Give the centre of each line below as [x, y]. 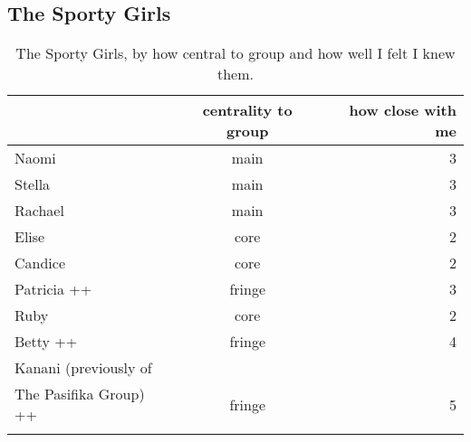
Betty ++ [46, 342]
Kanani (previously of [83, 368]
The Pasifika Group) [80, 394]
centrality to [247, 110]
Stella [33, 184]
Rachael [39, 211]
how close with [403, 110]
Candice [40, 263]
